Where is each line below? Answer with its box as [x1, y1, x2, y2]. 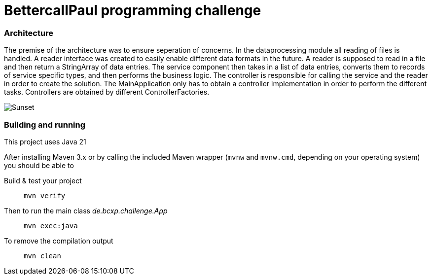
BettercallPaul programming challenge [4, 2, 261, 19]
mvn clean [24, 251, 61, 260]
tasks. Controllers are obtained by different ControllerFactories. [4, 88, 210, 97]
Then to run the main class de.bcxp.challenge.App [4, 206, 168, 215]
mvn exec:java [24, 221, 78, 230]
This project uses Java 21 [4, 137, 86, 146]
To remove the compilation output [4, 236, 113, 245]
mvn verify [24, 191, 66, 200]
